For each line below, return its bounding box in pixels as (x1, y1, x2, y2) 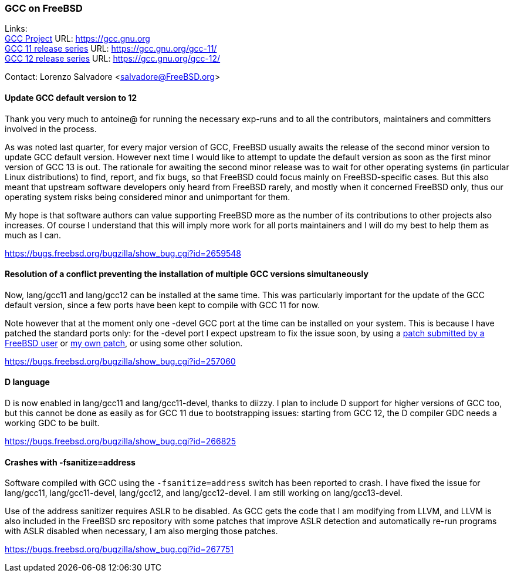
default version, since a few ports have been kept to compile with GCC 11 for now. (5, 299, 320, 310)
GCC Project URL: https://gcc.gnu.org (5, 33, 150, 44)
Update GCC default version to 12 (5, 92, 137, 103)
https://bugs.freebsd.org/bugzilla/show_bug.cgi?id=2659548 (5, 248, 241, 258)
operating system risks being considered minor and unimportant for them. (5, 191, 290, 202)
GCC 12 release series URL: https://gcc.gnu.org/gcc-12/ (5, 53, 221, 64)
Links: (5, 23, 28, 34)
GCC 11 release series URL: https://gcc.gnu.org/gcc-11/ (5, 43, 217, 54)
